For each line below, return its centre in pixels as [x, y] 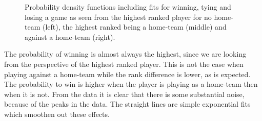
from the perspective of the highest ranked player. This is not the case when [124, 64]
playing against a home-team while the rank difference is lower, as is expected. [127, 74]
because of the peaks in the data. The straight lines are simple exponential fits [127, 104]
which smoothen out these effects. [57, 114]
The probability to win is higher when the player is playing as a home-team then [131, 84]
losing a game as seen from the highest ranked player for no [118, 17]
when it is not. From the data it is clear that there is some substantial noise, [124, 94]
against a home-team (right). [70, 37]
